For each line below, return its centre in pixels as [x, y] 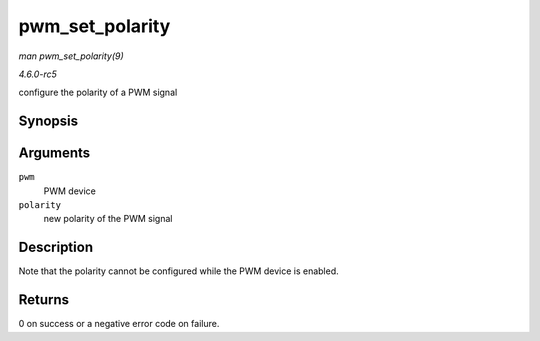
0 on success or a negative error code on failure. [119, 324]
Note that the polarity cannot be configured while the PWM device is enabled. [178, 271]
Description [56, 247]
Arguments [54, 153]
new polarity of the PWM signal [108, 219]
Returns [44, 300]
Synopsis [48, 121]
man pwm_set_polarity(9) [71, 56]
